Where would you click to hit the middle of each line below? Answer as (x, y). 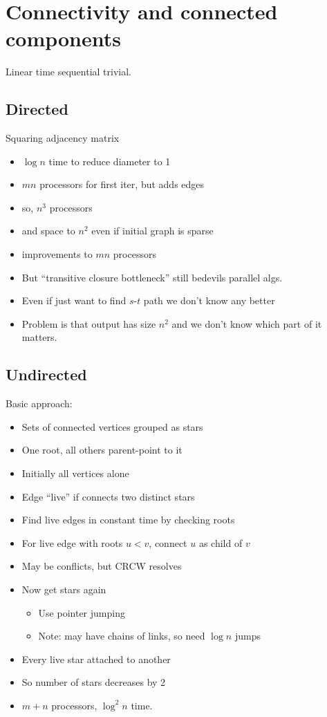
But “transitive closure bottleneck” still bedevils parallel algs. (152, 277)
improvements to (57, 254)
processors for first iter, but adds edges (122, 184)
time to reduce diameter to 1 (110, 161)
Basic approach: (39, 403)
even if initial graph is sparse (152, 231)
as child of (221, 542)
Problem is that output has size (89, 323)
